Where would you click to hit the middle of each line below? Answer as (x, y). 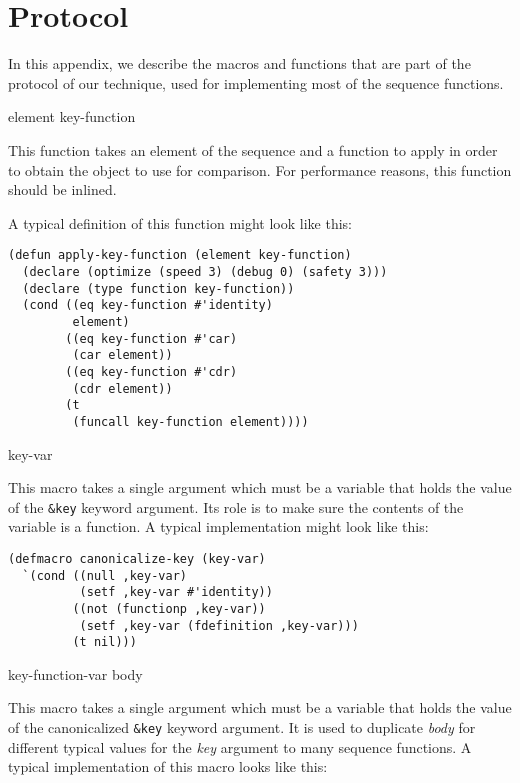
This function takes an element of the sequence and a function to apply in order (253, 149)
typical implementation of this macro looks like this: (168, 766)
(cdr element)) (122, 388)
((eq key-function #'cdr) (151, 371)
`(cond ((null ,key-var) (104, 575)
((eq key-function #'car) (151, 338)
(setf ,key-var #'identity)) (176, 592)
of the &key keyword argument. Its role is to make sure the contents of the (236, 506)
